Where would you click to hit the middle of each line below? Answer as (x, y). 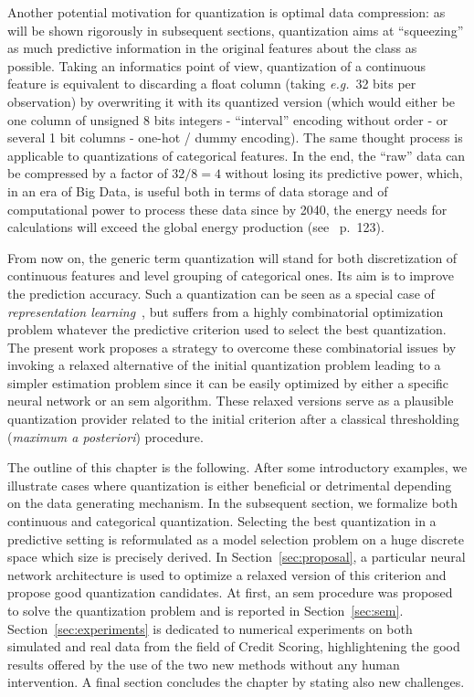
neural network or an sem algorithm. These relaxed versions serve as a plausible (231, 401)
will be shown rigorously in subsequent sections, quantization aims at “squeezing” (236, 30)
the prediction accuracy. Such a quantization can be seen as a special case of (221, 293)
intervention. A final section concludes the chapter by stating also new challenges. (236, 682)
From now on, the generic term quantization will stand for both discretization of (232, 257)
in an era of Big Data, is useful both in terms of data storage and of (198, 190)
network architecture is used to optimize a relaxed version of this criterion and (227, 574)
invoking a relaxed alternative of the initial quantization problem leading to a (224, 365)
